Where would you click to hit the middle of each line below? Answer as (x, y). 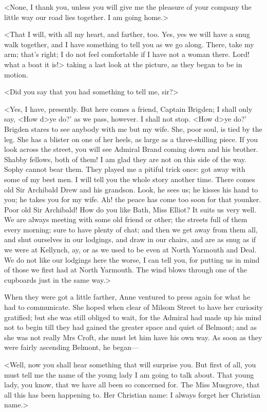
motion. (16, 74)
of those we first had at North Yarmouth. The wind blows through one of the (126, 270)
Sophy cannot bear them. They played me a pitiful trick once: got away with (125, 169)
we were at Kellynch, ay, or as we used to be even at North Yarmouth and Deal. (130, 250)
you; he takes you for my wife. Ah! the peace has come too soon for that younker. (133, 199)
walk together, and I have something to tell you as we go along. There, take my (129, 44)
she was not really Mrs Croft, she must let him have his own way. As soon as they (133, 337)
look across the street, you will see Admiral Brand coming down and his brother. (131, 149)
